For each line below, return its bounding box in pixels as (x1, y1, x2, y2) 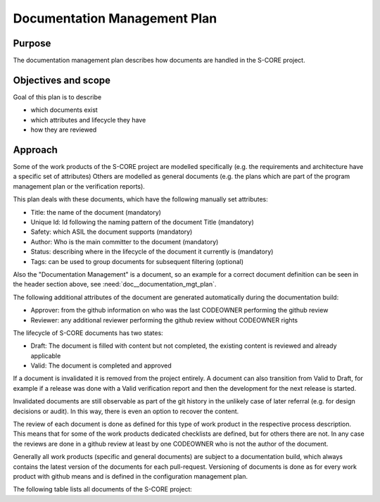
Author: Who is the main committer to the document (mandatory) (30, 237, 219, 246)
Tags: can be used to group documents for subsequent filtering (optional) (30, 257, 244, 265)
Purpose (13, 37, 51, 49)
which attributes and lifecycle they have (30, 115, 146, 124)
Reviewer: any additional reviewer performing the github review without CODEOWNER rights (30, 315, 298, 324)
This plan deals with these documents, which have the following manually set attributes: (13, 195, 269, 203)
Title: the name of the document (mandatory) (30, 208, 162, 216)
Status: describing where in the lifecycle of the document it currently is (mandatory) (30, 247, 274, 256)
